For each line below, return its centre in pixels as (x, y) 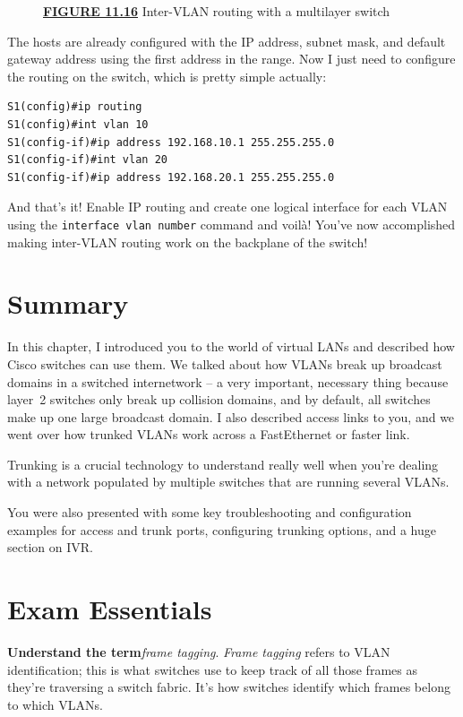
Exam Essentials (110, 609)
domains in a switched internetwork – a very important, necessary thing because (228, 381)
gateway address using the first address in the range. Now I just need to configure (231, 59)
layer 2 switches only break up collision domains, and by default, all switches (219, 399)
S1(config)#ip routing (75, 107)
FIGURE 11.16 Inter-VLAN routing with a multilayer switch (217, 11)
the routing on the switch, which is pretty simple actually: (167, 76)
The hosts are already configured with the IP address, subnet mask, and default (227, 41)
